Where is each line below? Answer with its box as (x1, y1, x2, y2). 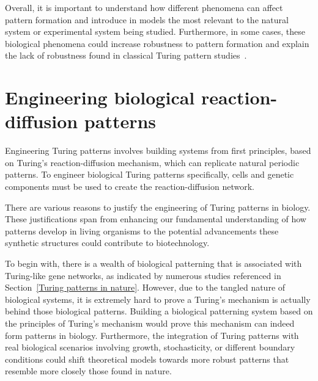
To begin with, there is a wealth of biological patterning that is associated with (5, 257, 302, 270)
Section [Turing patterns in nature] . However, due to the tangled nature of (5, 281, 286, 294)
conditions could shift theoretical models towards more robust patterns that (5, 352, 289, 365)
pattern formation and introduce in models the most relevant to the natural (5, 13, 289, 26)
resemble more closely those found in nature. (5, 365, 172, 377)
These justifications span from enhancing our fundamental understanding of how (5, 212, 306, 225)
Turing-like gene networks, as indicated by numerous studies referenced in (5, 269, 281, 281)
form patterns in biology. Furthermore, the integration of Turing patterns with (5, 328, 299, 341)
